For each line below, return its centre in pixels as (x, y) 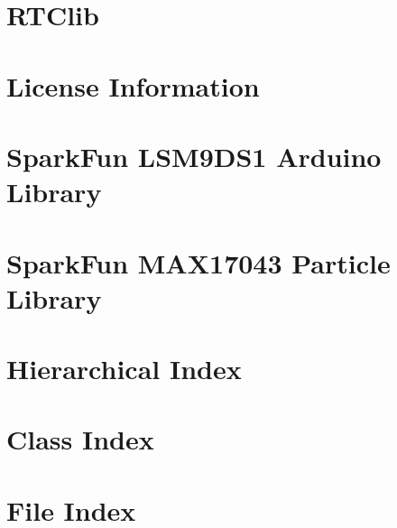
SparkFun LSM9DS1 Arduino (194, 156)
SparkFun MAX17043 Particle (198, 262)
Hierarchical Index (124, 369)
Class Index (80, 439)
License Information (133, 85)
